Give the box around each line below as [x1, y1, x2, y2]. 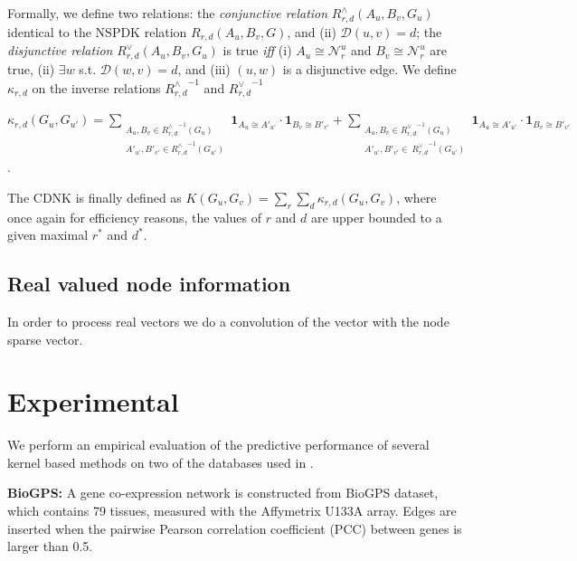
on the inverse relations [32, 78, 161, 97]
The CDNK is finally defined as [7, 187, 182, 206]
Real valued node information [7, 270, 291, 298]
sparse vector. [7, 329, 83, 348]
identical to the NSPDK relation [7, 22, 187, 41]
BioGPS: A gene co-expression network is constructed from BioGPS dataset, [7, 483, 439, 502]
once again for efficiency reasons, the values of [7, 207, 262, 226]
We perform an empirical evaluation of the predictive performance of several [7, 435, 430, 454]
